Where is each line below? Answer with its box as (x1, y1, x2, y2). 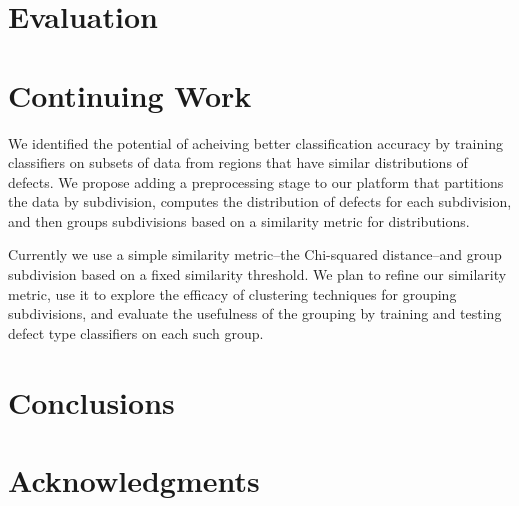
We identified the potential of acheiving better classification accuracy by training (8, 132, 503, 153)
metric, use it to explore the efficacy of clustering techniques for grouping (8, 283, 457, 304)
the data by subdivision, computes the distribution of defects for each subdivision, (8, 191, 512, 212)
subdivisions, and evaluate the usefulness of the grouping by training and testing (8, 303, 502, 324)
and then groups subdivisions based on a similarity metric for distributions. (8, 210, 470, 231)
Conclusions (8, 381, 175, 422)
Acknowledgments (8, 460, 260, 500)
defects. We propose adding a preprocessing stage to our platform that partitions (8, 171, 504, 192)
